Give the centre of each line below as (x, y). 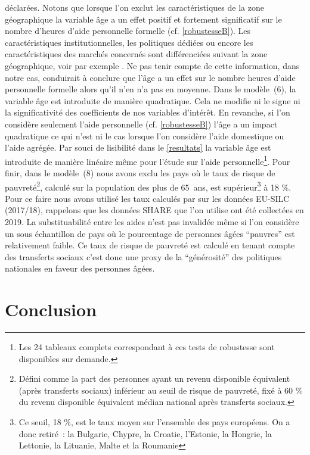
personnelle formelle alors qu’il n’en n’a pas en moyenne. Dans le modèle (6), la (151, 89)
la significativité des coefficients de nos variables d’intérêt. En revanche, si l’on (148, 112)
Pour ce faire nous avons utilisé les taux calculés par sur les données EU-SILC (147, 198)
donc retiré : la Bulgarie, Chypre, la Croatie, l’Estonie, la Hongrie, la (145, 433)
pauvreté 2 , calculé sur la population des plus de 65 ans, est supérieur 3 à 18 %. (148, 186)
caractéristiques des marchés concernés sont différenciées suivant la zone (136, 54)
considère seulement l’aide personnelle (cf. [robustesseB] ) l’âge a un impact (141, 124)
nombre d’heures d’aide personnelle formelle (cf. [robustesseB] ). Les (128, 31)
